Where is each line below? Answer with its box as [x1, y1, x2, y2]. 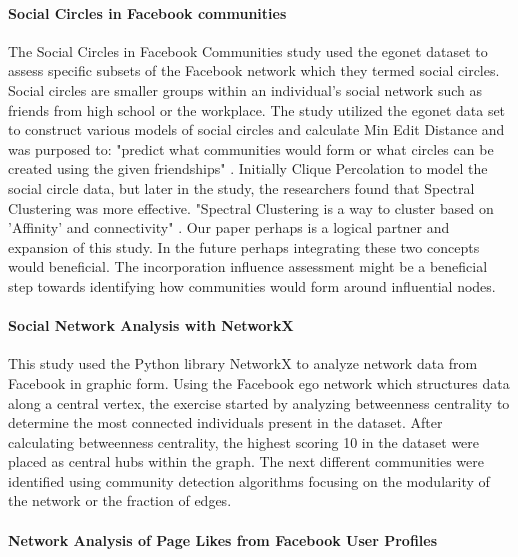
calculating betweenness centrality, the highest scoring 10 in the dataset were [8, 431, 480, 452]
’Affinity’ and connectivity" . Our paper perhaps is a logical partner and [8, 217, 450, 238]
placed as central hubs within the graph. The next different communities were [8, 451, 484, 472]
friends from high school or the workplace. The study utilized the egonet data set [8, 99, 506, 120]
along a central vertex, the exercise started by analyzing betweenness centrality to [8, 392, 510, 413]
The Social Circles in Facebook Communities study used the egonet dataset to [8, 40, 488, 61]
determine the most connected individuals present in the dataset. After [8, 412, 443, 433]
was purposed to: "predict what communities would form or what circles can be [8, 138, 494, 159]
